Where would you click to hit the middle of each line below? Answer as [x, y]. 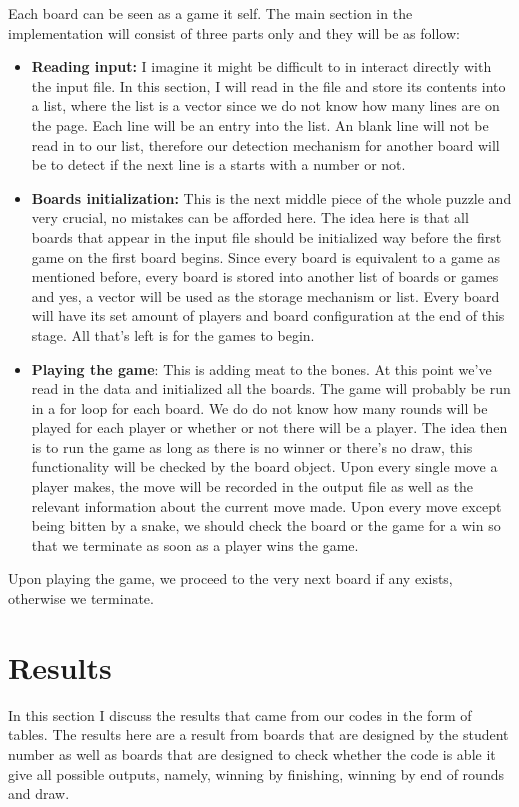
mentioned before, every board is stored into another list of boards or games [265, 276]
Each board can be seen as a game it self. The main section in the [210, 13]
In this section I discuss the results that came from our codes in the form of [240, 714]
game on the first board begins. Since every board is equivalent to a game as [266, 256]
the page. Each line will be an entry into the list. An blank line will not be [260, 124]
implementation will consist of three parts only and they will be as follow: [234, 32]
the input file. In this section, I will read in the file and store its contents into [268, 85]
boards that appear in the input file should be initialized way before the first [266, 236]
